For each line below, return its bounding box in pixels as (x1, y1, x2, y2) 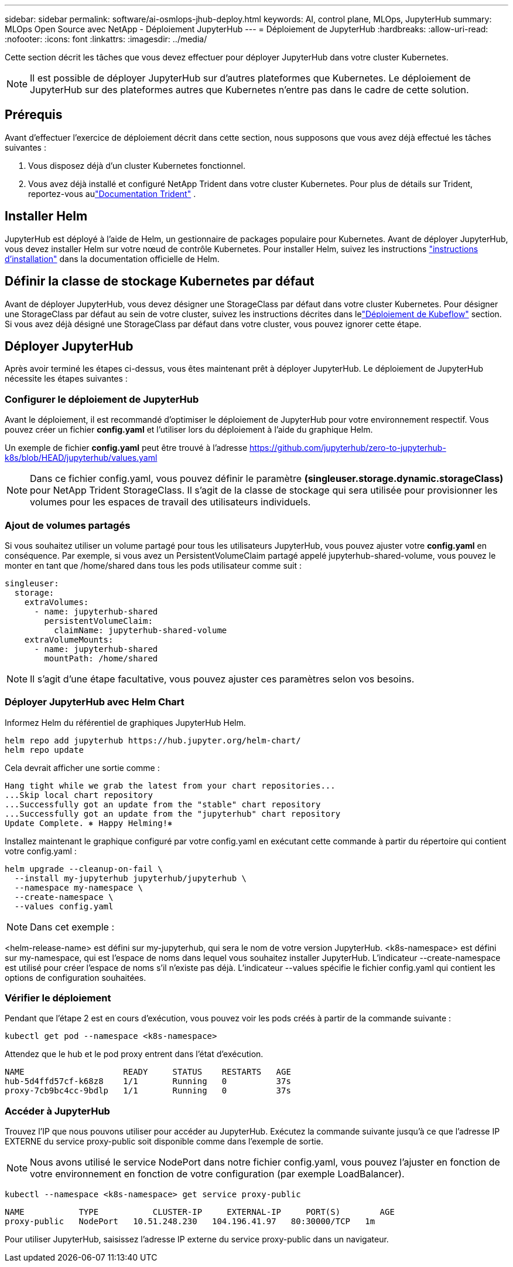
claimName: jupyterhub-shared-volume (54, 625, 227, 635)
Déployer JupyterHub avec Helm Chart (5, 696, 184, 708)
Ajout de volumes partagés (5, 519, 131, 531)
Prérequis (5, 107, 63, 123)
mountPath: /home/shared (44, 653, 158, 663)
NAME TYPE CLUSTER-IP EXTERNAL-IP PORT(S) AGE (5, 1207, 395, 1217)
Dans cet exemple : (30, 920, 114, 933)
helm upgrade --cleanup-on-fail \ (5, 864, 163, 874)
